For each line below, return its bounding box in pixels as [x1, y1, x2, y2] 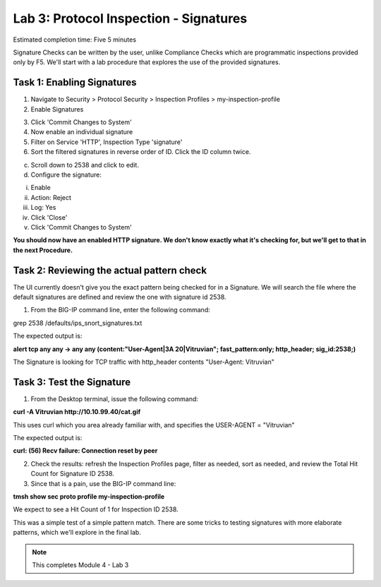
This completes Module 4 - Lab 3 [32, 560, 129, 569]
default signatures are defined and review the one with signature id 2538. [13, 293, 226, 301]
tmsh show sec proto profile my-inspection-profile [13, 492, 165, 501]
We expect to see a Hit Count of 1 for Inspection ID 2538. [13, 505, 179, 514]
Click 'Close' [30, 213, 68, 222]
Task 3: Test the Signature [13, 376, 131, 388]
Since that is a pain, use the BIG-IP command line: [30, 479, 176, 487]
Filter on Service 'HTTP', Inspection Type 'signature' [30, 138, 183, 146]
